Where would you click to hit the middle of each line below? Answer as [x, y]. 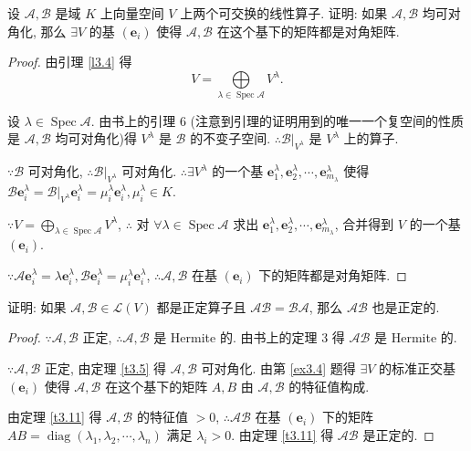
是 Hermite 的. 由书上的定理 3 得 [249, 337]
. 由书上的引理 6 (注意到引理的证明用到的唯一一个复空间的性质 [277, 120]
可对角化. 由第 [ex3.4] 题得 [278, 368]
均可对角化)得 [96, 138]
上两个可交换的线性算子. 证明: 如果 [284, 13]
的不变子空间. [230, 138]
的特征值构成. [329, 386]
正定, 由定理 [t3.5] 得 [106, 368]
